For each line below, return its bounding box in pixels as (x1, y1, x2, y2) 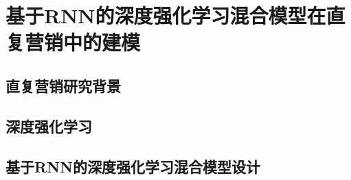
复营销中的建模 (5, 28, 141, 56)
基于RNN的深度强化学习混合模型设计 (5, 155, 260, 177)
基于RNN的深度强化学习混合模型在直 (5, 1, 346, 29)
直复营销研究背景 (5, 75, 121, 96)
